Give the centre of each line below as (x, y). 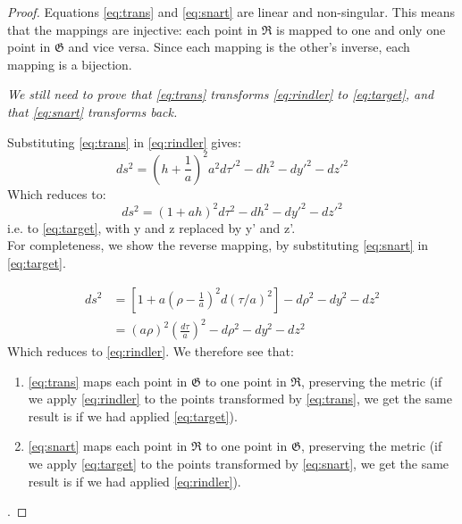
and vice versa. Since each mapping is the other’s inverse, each (239, 47)
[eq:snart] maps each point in (108, 446)
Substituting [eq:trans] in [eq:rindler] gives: (124, 141)
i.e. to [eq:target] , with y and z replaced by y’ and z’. (151, 227)
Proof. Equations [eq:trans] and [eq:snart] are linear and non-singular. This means (231, 12)
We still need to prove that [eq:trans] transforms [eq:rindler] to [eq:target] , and (221, 94)
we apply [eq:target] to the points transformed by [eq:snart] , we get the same (239, 464)
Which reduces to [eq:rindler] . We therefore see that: (151, 351)
